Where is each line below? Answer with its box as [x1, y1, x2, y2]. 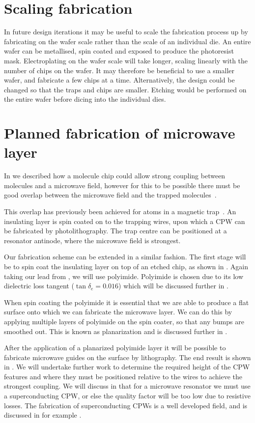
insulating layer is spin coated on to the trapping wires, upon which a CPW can [4, 216, 245, 226]
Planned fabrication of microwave [4, 123, 235, 143]
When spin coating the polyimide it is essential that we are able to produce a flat [4, 297, 249, 307]
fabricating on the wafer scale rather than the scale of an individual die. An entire [4, 36, 251, 46]
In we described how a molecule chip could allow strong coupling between [4, 170, 226, 181]
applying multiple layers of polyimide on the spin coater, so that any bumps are [4, 316, 244, 326]
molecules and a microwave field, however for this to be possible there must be [4, 180, 240, 190]
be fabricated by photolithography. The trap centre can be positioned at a [4, 226, 227, 236]
